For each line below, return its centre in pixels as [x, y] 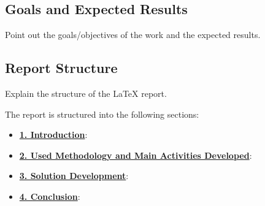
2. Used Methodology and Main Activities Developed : [136, 155]
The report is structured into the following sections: [102, 114]
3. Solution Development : [74, 176]
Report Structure [61, 68]
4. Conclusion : [50, 196]
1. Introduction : [53, 135]
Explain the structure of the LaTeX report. [86, 93]
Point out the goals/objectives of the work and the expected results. [133, 35]
